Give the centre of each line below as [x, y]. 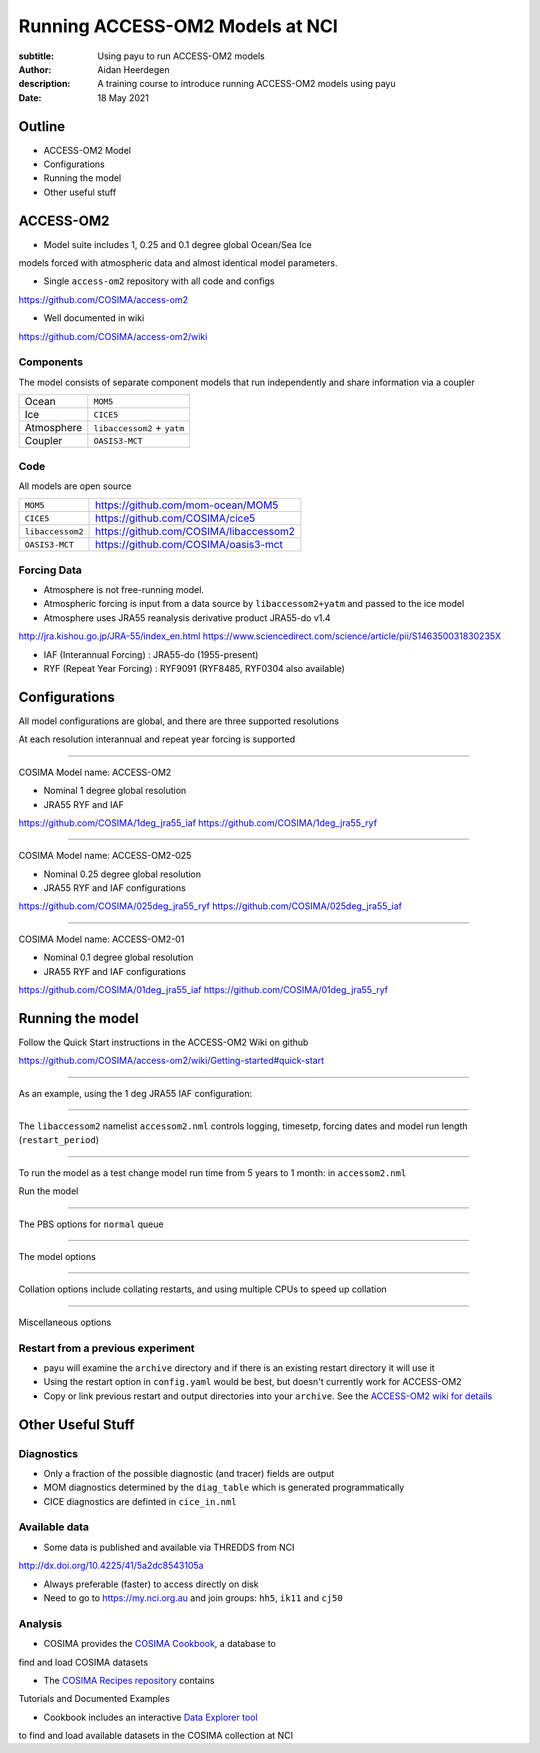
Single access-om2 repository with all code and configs [159, 281]
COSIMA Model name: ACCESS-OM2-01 [101, 939]
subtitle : [36, 56]
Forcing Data [50, 570]
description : [44, 84]
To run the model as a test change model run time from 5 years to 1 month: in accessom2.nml [212, 1172]
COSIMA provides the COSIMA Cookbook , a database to [160, 1644]
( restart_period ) [59, 1140]
